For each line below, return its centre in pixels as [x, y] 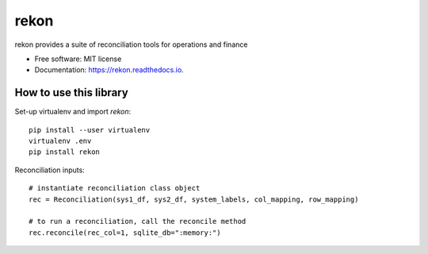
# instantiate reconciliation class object [115, 188]
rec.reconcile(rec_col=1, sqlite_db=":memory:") [125, 233]
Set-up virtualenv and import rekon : [73, 112]
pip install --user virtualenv [90, 130]
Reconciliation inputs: [50, 170]
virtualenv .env [60, 141]
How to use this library [71, 92]
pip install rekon [65, 152]
